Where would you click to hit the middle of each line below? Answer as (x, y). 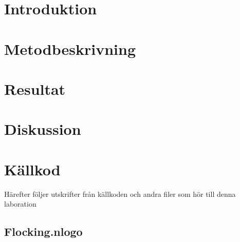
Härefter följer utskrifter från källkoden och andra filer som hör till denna (120, 194)
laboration (20, 204)
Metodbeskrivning (70, 48)
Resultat (35, 88)
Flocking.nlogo (43, 231)
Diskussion (43, 129)
